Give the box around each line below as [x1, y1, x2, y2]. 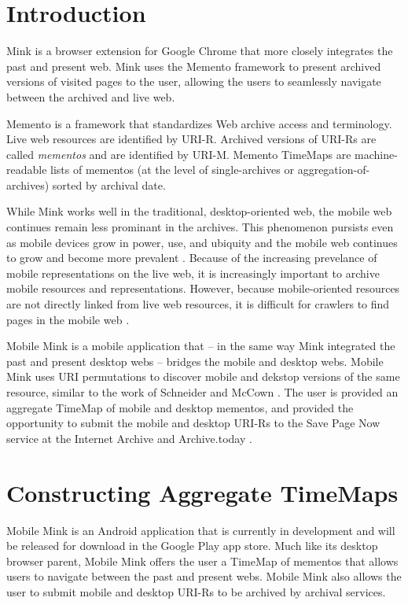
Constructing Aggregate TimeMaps [6, 476, 399, 508]
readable [6, 161, 47, 178]
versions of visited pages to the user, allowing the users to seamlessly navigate [6, 73, 381, 90]
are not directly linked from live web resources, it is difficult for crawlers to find [6, 296, 390, 312]
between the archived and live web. [6, 88, 175, 105]
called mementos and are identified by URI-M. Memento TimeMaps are [6, 146, 351, 162]
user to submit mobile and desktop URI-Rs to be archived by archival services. [6, 583, 386, 599]
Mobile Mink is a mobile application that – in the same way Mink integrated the [6, 338, 395, 354]
